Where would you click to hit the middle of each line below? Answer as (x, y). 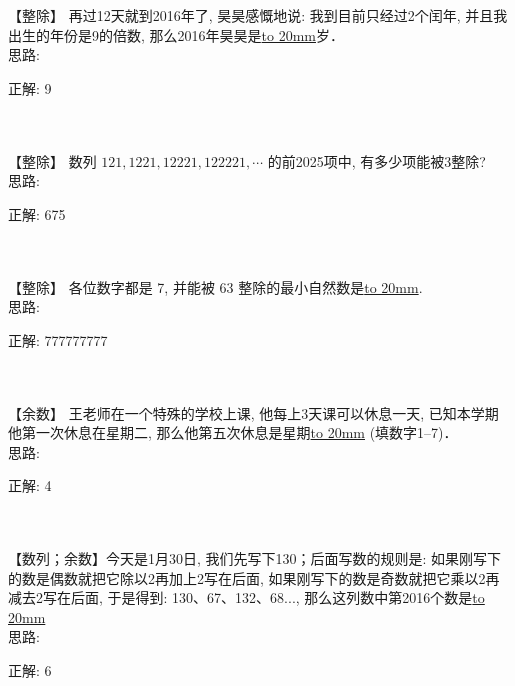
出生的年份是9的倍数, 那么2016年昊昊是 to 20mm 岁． (176, 34)
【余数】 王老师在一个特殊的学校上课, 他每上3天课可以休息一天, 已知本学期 (253, 412)
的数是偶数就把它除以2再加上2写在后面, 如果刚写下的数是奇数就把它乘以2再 (254, 577)
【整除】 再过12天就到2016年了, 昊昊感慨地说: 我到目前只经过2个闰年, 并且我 (258, 15)
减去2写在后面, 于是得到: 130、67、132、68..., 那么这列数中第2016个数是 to (246, 597)
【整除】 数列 (52, 160)
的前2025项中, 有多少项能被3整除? (376, 160)
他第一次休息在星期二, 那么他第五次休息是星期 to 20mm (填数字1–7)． (233, 432)
